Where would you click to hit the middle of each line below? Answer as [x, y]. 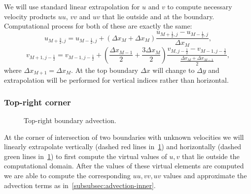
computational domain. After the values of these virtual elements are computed [124, 166]
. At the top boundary [105, 70]
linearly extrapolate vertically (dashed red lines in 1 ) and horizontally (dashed [123, 146]
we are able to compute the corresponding [67, 175]
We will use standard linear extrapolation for [72, 6]
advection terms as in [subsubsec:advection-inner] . [80, 185]
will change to [174, 70]
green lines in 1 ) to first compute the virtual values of [86, 156]
